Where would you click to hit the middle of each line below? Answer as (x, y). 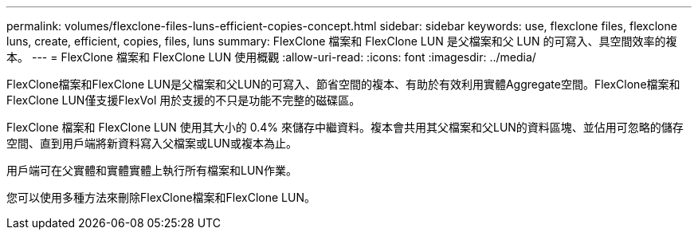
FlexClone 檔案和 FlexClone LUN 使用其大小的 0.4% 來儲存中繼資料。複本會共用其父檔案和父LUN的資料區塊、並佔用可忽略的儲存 (345, 127)
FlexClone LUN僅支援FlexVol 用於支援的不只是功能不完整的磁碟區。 (184, 100)
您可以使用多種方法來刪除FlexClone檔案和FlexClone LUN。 (161, 197)
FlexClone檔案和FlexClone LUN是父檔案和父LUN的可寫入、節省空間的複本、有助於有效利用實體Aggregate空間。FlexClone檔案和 (343, 84)
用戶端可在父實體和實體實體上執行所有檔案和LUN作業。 (152, 170)
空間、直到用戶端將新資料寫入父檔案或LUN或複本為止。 (152, 143)
